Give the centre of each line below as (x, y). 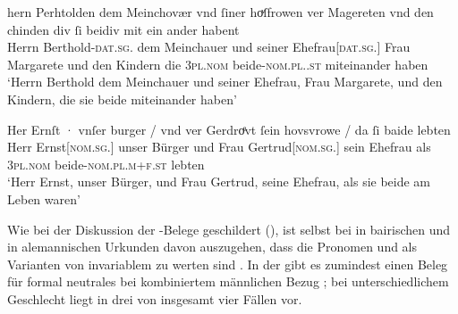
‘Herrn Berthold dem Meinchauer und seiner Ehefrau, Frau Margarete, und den (225, 82)
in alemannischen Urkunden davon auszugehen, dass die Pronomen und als (212, 247)
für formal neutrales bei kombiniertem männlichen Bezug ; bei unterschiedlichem (228, 281)
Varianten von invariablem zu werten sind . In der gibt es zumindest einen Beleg (228, 264)
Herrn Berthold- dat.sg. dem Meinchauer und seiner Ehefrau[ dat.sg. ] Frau (209, 47)
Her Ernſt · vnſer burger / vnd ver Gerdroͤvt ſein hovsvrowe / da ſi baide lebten (229, 129)
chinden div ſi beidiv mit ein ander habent (123, 29)
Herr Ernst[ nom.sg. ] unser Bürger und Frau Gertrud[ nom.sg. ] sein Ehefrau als (219, 147)
